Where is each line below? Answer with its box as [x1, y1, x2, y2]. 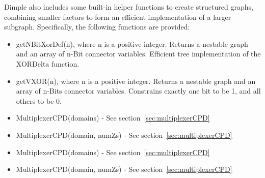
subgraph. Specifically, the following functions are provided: [4, 21, 190, 32]
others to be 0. [16, 95, 62, 106]
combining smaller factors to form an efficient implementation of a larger [4, 11, 231, 22]
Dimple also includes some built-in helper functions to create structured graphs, [4, 2, 253, 12]
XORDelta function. [16, 58, 79, 69]
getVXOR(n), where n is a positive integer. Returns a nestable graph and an [16, 75, 256, 86]
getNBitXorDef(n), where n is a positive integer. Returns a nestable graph [16, 38, 248, 49]
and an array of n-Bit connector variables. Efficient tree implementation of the [16, 48, 261, 59]
